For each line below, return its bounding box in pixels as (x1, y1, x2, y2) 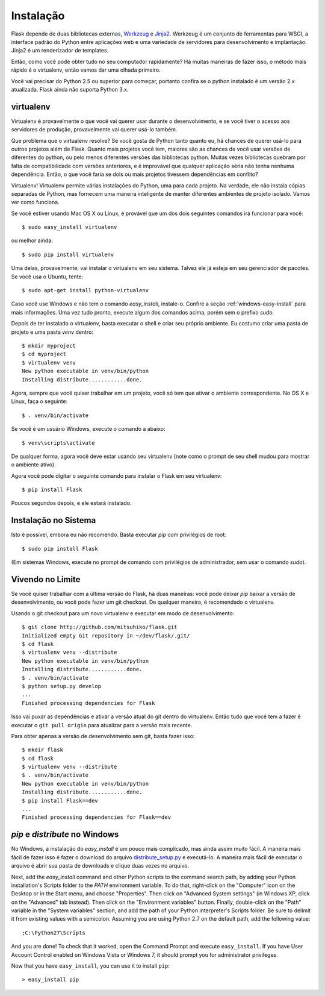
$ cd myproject (22, 351, 67, 358)
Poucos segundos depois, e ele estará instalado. (11, 500, 132, 507)
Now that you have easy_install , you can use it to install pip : (11, 962, 170, 969)
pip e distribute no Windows (11, 829, 119, 840)
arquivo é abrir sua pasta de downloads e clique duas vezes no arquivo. (11, 862, 190, 869)
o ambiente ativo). (11, 461, 57, 468)
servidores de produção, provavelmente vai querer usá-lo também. (11, 126, 178, 133)
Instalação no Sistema (11, 515, 96, 525)
